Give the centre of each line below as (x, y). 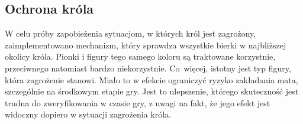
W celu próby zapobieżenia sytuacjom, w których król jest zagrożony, (130, 33)
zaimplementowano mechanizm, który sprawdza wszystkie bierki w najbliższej (146, 45)
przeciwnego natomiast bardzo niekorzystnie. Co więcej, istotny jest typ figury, (148, 68)
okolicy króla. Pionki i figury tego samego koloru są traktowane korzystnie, (140, 56)
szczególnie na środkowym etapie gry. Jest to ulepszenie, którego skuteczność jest (152, 91)
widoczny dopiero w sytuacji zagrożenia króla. (88, 114)
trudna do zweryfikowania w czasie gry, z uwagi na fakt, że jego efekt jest (138, 102)
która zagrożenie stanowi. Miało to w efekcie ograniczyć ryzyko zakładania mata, (151, 79)
